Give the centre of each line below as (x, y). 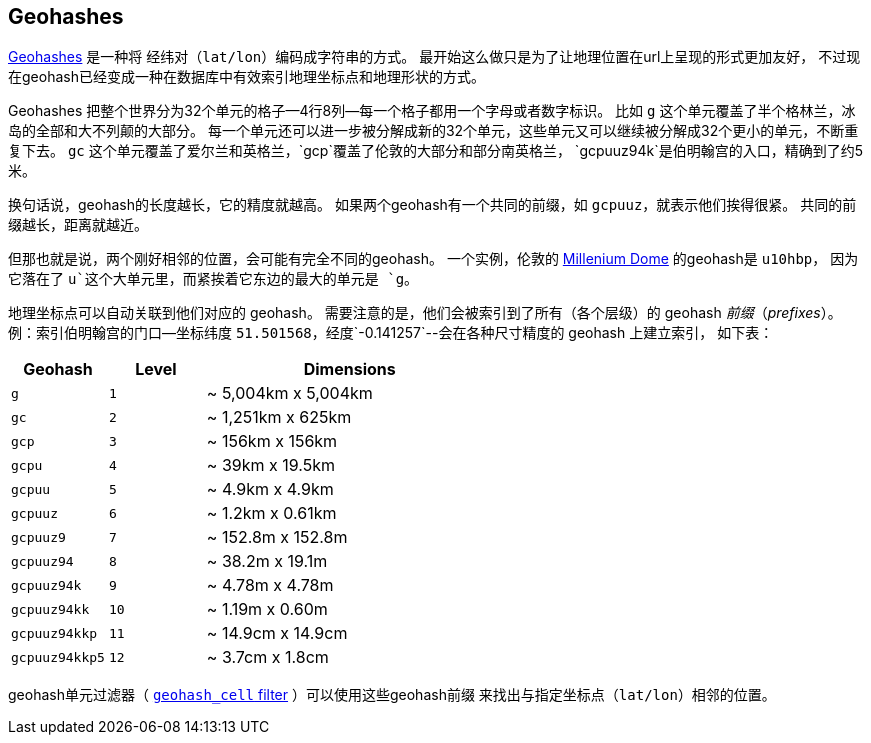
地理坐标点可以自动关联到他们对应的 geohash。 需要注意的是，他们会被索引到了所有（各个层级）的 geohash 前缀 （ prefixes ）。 (425, 313)
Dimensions (349, 369)
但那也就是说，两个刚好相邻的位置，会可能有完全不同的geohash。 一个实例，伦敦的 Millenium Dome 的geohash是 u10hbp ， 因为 (433, 259)
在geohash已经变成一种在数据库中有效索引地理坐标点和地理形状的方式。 (246, 77)
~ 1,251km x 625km (279, 417)
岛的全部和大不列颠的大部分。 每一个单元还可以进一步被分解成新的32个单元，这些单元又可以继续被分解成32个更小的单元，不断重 (433, 131)
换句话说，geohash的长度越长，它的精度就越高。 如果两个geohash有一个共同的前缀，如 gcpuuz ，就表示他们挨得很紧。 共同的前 (432, 205)
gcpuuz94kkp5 (58, 657)
